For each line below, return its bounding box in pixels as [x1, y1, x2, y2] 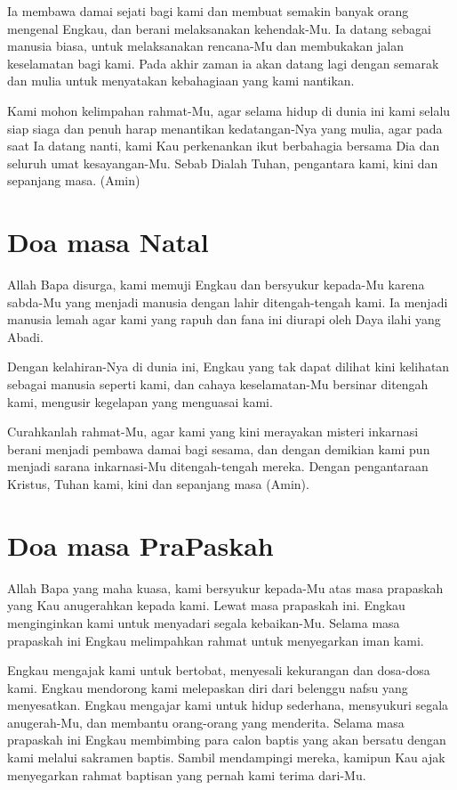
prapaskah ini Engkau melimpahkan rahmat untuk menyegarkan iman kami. [7, 631, 424, 649]
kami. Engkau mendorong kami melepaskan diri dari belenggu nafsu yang [7, 678, 408, 696]
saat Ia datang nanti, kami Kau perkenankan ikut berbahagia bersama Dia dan [7, 136, 440, 155]
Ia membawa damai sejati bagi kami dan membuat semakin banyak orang [7, 2, 409, 20]
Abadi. [7, 327, 44, 346]
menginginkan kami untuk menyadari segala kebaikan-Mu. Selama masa [7, 613, 400, 631]
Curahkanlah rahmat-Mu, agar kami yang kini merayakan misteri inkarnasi [7, 422, 419, 441]
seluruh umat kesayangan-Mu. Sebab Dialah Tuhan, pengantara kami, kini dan [7, 153, 438, 172]
